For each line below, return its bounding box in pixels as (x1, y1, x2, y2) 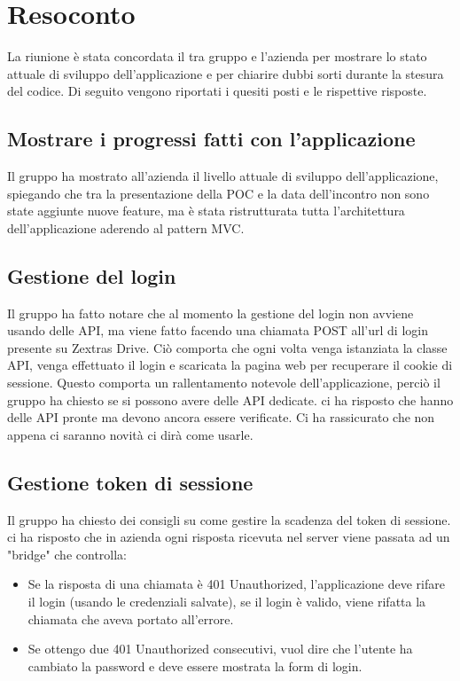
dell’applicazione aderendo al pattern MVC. (7, 218, 245, 237)
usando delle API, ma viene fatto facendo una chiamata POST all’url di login (7, 321, 428, 340)
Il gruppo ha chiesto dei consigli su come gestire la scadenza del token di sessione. (7, 510, 451, 528)
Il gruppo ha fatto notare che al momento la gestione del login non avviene (7, 303, 414, 322)
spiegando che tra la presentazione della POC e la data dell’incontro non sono (7, 184, 430, 202)
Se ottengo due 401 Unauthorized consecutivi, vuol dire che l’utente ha (27, 639, 413, 658)
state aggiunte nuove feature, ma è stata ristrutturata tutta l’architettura (7, 201, 405, 220)
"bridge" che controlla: (7, 544, 128, 563)
